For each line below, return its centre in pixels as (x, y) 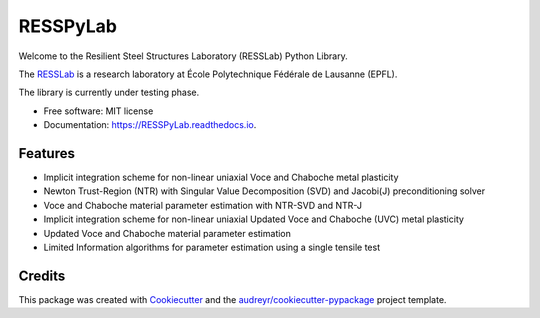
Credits (42, 275)
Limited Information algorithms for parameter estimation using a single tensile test (211, 247)
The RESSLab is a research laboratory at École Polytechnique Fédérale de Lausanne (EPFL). (208, 74)
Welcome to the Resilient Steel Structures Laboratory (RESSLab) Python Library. (183, 56)
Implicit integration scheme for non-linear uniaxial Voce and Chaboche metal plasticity (221, 177)
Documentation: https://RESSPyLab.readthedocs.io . (150, 125)
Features (46, 153)
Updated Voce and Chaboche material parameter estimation (167, 233)
